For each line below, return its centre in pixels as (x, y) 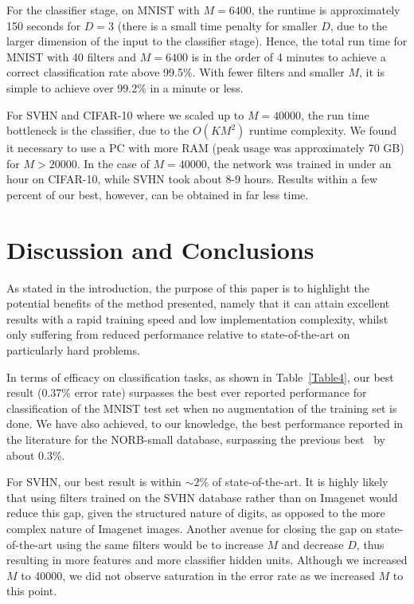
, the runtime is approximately (326, 10)
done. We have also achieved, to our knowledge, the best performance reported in (205, 424)
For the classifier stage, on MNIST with (103, 10)
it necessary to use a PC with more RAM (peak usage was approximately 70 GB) (205, 148)
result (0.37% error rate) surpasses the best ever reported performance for (187, 392)
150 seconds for (44, 25)
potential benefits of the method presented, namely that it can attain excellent (198, 303)
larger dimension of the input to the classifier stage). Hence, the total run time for (207, 41)
